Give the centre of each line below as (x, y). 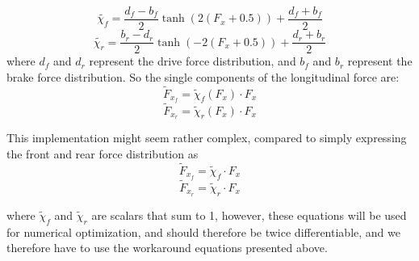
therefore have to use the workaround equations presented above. (167, 248)
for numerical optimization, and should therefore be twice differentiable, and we (203, 232)
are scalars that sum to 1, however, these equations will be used (249, 215)
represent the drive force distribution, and (193, 61)
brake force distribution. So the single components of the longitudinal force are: (203, 76)
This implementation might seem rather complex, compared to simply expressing (207, 138)
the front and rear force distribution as (103, 154)
